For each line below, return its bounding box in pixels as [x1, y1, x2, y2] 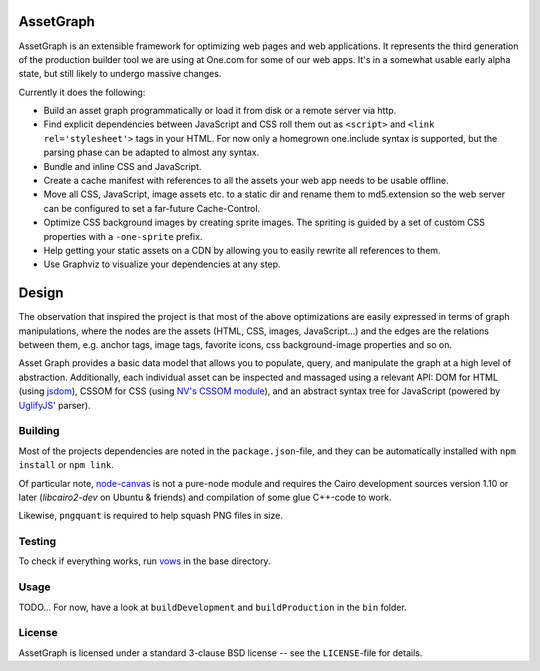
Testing [18, 535, 57, 549]
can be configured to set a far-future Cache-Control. [43, 202, 261, 214]
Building [18, 424, 60, 438]
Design [18, 285, 64, 302]
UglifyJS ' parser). [18, 399, 91, 411]
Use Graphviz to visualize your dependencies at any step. [43, 258, 281, 270]
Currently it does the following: [18, 86, 146, 98]
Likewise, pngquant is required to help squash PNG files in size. [18, 510, 284, 522]
